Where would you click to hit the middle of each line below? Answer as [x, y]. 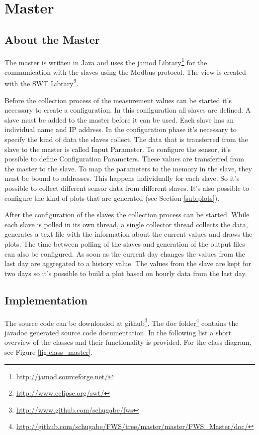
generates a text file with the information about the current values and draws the [129, 234]
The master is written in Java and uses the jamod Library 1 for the [106, 61]
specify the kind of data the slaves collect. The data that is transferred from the [126, 139]
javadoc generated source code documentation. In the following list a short [118, 332]
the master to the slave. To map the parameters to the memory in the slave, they [128, 168]
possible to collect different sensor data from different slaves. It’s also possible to [127, 188]
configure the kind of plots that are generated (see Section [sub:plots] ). [112, 198]
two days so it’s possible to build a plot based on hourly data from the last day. [126, 273]
